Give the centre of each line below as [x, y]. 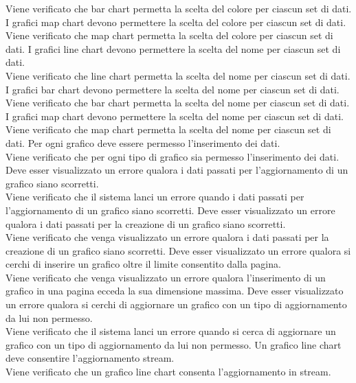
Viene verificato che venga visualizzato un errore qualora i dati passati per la [167, 237]
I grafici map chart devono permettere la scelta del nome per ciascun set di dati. [175, 116]
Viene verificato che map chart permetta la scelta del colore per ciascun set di [169, 35]
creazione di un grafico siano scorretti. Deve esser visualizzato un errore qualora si [178, 250]
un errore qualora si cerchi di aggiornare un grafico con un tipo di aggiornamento [176, 304]
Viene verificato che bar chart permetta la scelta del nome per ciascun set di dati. [178, 103]
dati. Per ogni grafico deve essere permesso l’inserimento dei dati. [143, 142]
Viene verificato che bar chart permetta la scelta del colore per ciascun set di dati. [179, 8]
